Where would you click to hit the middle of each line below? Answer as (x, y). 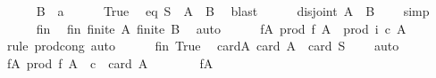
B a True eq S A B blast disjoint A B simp (233, 11)
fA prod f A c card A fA (110, 62)
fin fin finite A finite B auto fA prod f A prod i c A (221, 28)
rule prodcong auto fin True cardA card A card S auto (203, 46)
